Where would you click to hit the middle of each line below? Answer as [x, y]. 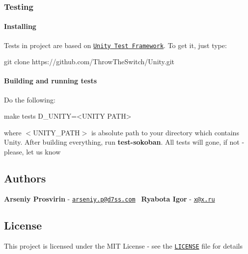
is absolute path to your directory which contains [165, 132]
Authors [25, 178]
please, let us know [32, 152]
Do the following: [30, 99]
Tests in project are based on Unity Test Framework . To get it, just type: [115, 45]
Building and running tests [51, 81]
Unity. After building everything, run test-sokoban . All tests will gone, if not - [124, 142]
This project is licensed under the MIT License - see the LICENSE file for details [124, 245]
